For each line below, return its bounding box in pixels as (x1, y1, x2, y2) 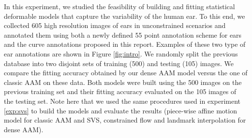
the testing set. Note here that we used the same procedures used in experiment (4, 96, 240, 106)
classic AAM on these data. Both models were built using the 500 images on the (4, 77, 242, 87)
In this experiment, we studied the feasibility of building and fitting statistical (4, 1, 235, 11)
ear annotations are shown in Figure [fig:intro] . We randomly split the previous (4, 48, 238, 58)
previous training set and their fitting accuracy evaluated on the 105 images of (4, 86, 237, 97)
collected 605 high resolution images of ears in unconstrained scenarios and (4, 20, 226, 30)
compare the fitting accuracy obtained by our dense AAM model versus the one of (4, 68, 248, 78)
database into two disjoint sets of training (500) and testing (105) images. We (4, 58, 234, 68)
